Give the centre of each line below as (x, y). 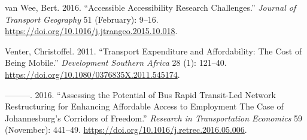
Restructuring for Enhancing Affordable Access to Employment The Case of (144, 106)
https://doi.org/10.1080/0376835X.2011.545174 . (92, 74)
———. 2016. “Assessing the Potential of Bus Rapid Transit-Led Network (140, 94)
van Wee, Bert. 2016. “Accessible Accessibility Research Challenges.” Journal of (151, 7)
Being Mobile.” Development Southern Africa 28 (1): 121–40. (116, 63)
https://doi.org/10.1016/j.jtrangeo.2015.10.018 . (91, 31)
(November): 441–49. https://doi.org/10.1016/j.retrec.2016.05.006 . (126, 130)
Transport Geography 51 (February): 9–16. (82, 19)
